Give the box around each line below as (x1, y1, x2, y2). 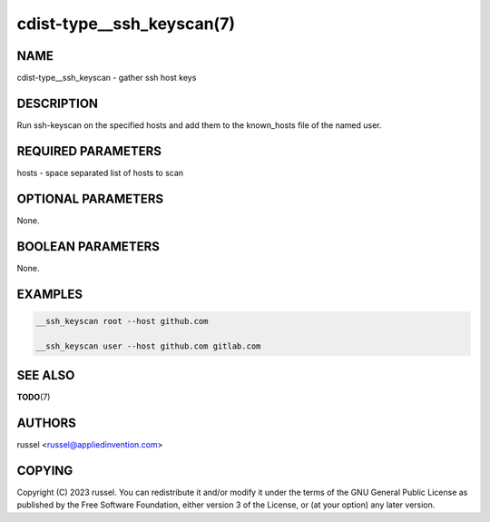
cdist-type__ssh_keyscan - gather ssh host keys (16, 73, 197, 84)
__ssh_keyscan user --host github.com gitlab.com (35, 341, 261, 351)
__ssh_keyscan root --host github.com (35, 316, 209, 326)
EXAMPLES (16, 286, 83, 301)
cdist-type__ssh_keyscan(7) (16, 14, 236, 34)
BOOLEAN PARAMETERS (16, 239, 161, 254)
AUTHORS (16, 415, 77, 430)
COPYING (16, 463, 73, 478)
